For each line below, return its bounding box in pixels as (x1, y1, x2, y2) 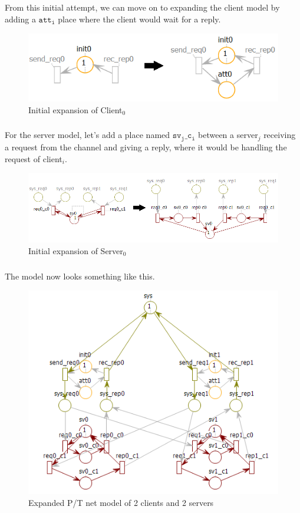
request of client (5, 152, 62, 165)
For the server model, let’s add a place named (5, 129, 170, 141)
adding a (5, 12, 36, 25)
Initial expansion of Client (28, 103, 123, 116)
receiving (263, 129, 296, 141)
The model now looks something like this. (5, 269, 155, 282)
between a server (198, 129, 258, 141)
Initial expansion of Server (28, 245, 123, 257)
